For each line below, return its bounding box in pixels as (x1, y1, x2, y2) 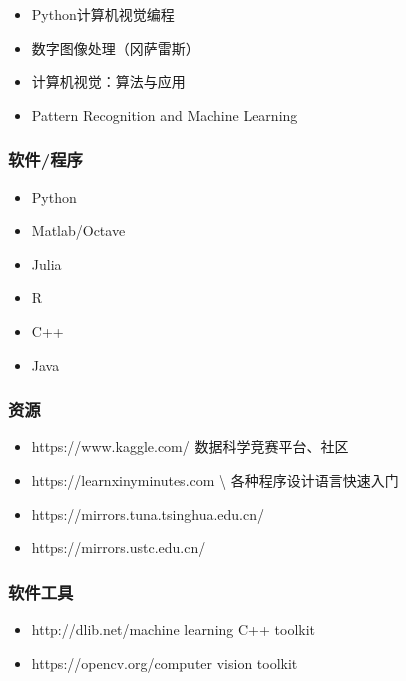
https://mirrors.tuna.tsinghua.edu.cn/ (31, 503, 264, 524)
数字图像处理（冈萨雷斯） (31, 37, 200, 58)
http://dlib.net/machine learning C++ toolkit (31, 618, 316, 639)
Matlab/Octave (31, 220, 126, 241)
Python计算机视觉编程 (31, 4, 175, 24)
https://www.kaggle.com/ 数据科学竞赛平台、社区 (31, 436, 349, 457)
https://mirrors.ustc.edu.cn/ (31, 537, 206, 558)
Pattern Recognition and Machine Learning (31, 104, 298, 125)
